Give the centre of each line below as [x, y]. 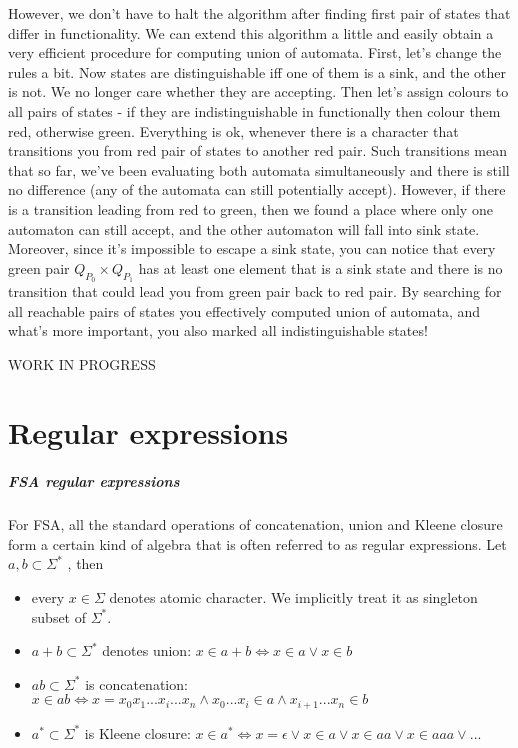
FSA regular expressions [94, 481]
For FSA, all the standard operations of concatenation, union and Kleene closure [255, 524]
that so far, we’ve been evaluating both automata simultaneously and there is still [259, 169]
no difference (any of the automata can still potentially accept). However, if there [257, 189]
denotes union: [147, 650]
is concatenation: [136, 683]
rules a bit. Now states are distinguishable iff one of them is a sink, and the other [257, 71]
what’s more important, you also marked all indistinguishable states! [218, 330]
